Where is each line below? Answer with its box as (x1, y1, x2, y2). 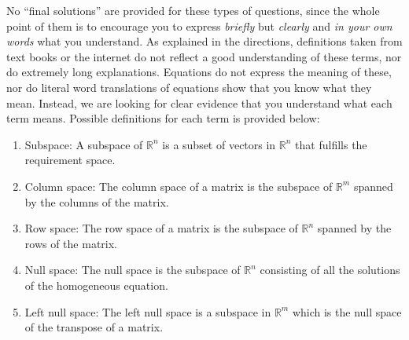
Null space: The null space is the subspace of (24, 261, 241, 278)
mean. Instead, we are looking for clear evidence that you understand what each (6, 94, 392, 111)
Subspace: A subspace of (24, 136, 143, 152)
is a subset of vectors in (162, 136, 276, 152)
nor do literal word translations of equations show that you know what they (6, 79, 372, 95)
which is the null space (292, 303, 402, 320)
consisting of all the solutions (260, 261, 400, 278)
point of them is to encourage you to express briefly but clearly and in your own (6, 17, 392, 34)
